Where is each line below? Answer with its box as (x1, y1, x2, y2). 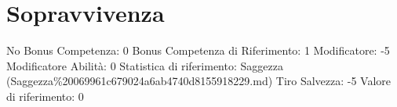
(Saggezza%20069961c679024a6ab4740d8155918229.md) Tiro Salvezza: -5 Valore (6, 73, 392, 89)
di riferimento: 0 (6, 87, 84, 104)
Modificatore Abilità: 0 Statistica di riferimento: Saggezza (6, 57, 283, 73)
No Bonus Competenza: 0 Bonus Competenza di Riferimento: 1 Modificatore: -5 (6, 42, 390, 59)
